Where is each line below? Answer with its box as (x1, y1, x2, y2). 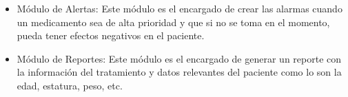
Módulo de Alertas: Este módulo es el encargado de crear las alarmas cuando (17, 1, 342, 15)
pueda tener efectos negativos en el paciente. (17, 28, 205, 43)
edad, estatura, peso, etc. (17, 78, 123, 92)
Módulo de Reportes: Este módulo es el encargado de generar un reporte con (17, 51, 342, 65)
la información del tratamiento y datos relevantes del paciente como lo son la (17, 65, 342, 79)
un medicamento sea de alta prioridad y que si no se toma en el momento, (17, 14, 330, 29)
